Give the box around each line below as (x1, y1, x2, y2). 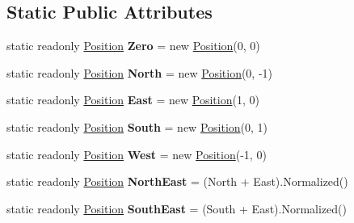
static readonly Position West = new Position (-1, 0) (6, 145, 267, 162)
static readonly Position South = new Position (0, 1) (6, 118, 268, 135)
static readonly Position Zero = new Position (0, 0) (6, 37, 260, 54)
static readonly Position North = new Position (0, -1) (6, 64, 273, 81)
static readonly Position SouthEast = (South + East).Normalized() (6, 200, 347, 217)
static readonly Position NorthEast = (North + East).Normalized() (6, 173, 348, 190)
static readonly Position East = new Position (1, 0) (6, 91, 259, 108)
